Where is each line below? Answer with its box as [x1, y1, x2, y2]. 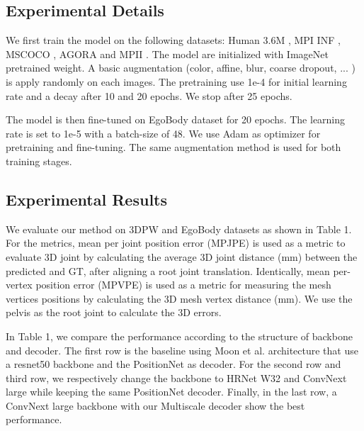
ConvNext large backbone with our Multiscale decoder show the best [6, 398, 305, 413]
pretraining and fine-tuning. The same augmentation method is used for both [6, 140, 341, 155]
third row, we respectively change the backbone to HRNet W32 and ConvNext [6, 370, 347, 385]
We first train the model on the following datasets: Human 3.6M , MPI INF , [6, 33, 341, 47]
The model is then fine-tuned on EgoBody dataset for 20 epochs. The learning [6, 112, 346, 127]
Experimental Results [6, 188, 167, 210]
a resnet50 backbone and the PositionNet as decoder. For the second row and [6, 357, 341, 371]
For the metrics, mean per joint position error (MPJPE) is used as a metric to [6, 235, 346, 250]
